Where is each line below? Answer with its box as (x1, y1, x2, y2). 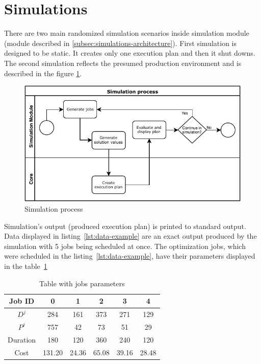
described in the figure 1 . (4, 67, 82, 78)
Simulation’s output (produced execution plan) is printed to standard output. (4, 220, 246, 231)
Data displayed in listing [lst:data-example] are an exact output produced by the (4, 231, 257, 241)
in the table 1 (4, 261, 47, 271)
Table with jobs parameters (39, 278, 125, 288)
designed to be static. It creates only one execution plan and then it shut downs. (4, 48, 255, 58)
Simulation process (24, 203, 83, 214)
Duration (8, 334, 36, 345)
